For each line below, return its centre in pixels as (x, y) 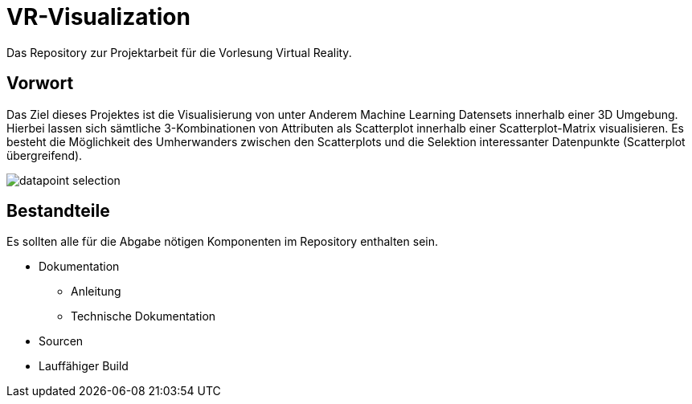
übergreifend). (45, 155)
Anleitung (96, 292)
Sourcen (61, 341)
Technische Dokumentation (143, 316)
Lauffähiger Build (84, 366)
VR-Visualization (98, 17)
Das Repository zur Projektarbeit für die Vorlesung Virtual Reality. (179, 52)
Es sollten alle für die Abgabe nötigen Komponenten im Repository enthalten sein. (222, 242)
